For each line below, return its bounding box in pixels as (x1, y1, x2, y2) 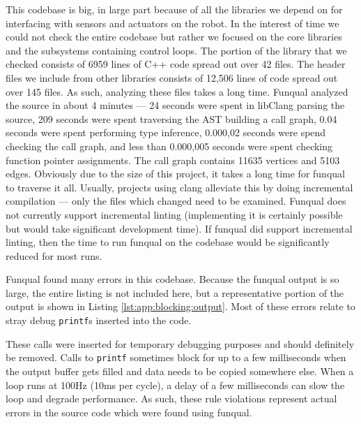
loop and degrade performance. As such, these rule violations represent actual (6, 391, 337, 406)
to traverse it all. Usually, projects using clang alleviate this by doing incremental (6, 180, 353, 194)
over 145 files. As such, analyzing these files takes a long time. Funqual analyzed (6, 84, 348, 98)
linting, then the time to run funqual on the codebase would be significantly (6, 235, 330, 249)
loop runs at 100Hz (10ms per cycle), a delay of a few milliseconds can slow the (6, 377, 345, 392)
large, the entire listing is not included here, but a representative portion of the (6, 285, 344, 300)
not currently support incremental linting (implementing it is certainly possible (6, 207, 343, 221)
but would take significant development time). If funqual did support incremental (6, 221, 353, 235)
